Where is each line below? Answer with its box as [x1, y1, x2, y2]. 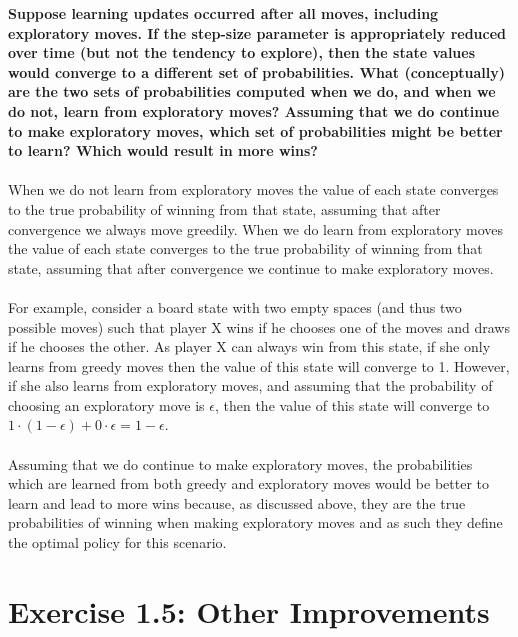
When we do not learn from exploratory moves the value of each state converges [8, 179, 499, 200]
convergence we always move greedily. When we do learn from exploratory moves [8, 218, 503, 239]
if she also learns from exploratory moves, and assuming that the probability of [8, 375, 493, 396]
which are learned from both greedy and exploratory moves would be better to [8, 473, 490, 494]
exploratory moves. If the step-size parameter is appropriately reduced [8, 22, 507, 43]
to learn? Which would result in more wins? [8, 140, 318, 161]
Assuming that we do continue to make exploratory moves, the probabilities [8, 453, 473, 474]
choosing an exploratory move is [8, 394, 205, 415]
